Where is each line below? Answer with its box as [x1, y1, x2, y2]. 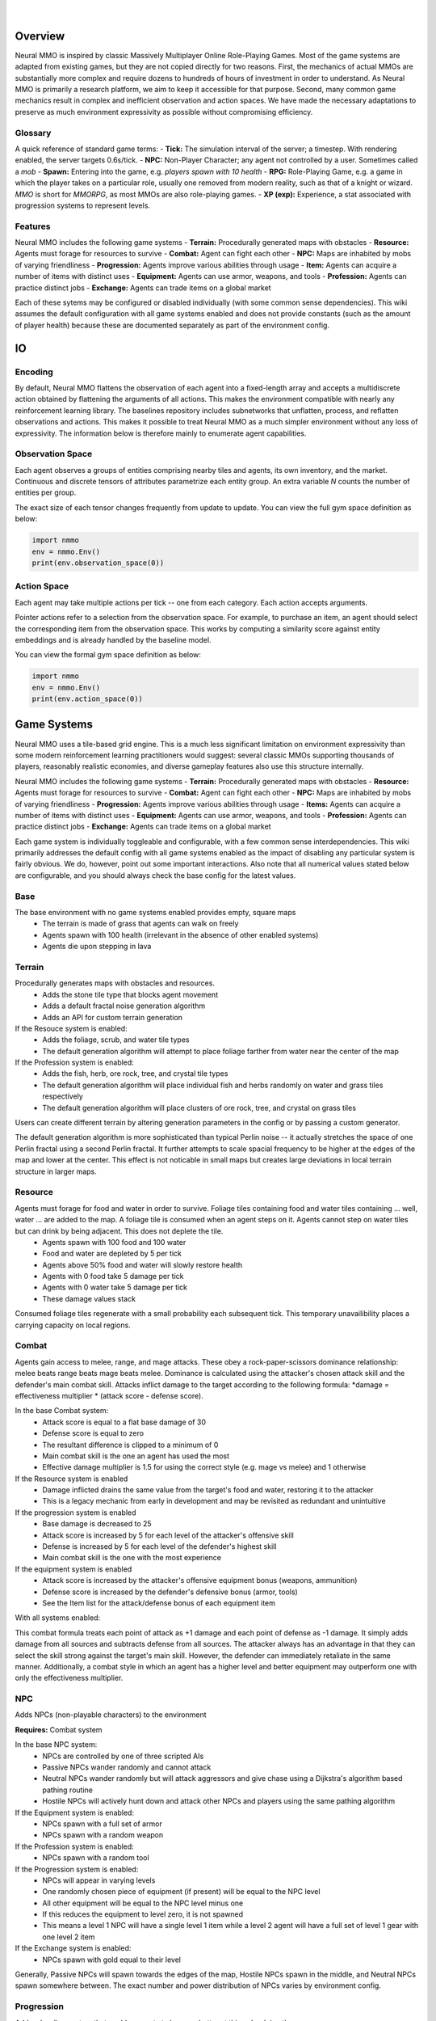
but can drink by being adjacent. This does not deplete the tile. [15, 1226, 224, 1236]
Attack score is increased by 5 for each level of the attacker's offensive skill [42, 1530, 294, 1540]
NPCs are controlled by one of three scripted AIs [42, 1751, 204, 1761]
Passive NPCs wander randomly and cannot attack [42, 1762, 212, 1772]
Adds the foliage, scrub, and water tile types [42, 1035, 190, 1044]
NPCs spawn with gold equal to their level [42, 1955, 182, 1964]
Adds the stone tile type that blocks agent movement [42, 989, 218, 999]
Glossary [15, 127, 52, 138]
